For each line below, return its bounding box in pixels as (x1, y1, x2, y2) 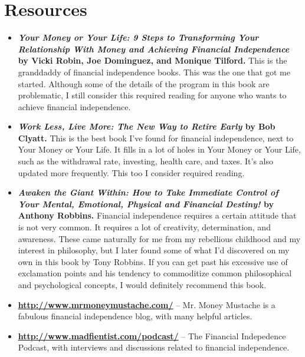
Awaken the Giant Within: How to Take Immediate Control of (18, 186, 278, 199)
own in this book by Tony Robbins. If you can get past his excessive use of (18, 255, 288, 267)
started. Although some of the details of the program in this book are (18, 77, 270, 90)
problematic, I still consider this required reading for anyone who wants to (18, 89, 287, 101)
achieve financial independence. (18, 100, 131, 113)
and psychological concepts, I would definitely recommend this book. (18, 279, 267, 290)
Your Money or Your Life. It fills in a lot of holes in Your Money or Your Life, (18, 143, 301, 156)
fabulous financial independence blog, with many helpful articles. (18, 310, 252, 322)
